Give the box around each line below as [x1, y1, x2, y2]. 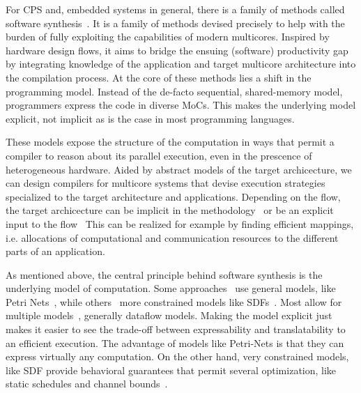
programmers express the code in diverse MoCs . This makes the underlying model [6, 98, 356, 112]
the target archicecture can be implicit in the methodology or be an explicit [6, 203, 334, 217]
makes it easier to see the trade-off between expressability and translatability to [6, 322, 346, 337]
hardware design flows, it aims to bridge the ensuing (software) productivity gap [6, 43, 348, 57]
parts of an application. [6, 244, 105, 259]
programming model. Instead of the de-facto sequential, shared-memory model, [6, 84, 343, 98]
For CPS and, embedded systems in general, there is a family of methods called [6, 2, 345, 16]
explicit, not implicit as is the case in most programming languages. [6, 111, 295, 125]
